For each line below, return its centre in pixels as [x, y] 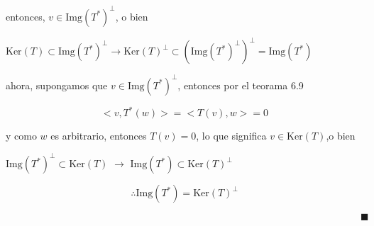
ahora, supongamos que [57, 85]
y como [21, 135]
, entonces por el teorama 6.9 [241, 85]
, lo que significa [231, 135]
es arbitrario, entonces [99, 135]
